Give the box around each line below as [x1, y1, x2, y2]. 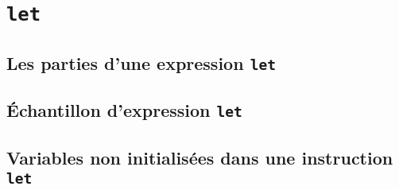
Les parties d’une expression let [6, 50, 276, 75]
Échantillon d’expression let [6, 98, 242, 122]
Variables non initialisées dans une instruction [6, 145, 393, 169]
